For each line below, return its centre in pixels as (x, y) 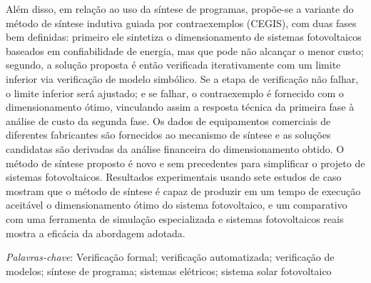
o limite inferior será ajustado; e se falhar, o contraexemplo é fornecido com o (175, 93)
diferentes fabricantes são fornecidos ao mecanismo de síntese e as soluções (168, 135)
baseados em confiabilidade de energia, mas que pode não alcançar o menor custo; (185, 50)
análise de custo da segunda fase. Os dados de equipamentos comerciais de (168, 120)
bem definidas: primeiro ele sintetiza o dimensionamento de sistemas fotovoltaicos (184, 37)
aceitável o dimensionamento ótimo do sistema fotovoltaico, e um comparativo (177, 205)
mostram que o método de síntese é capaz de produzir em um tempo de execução (183, 190)
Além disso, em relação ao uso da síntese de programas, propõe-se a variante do (180, 9)
